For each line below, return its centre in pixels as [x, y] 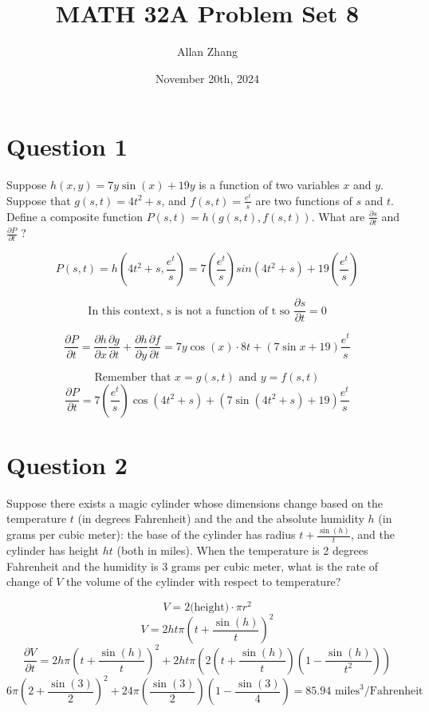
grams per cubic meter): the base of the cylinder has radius [151, 534]
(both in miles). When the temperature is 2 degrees [242, 550]
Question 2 [67, 464]
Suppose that [39, 200]
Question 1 [67, 146]
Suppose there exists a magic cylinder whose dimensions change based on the [195, 502]
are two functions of [304, 200]
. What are [338, 216]
